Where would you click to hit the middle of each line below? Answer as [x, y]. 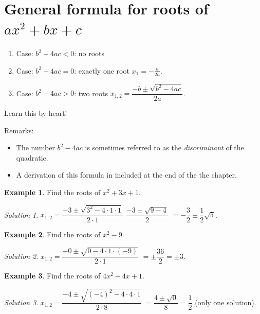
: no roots [89, 53]
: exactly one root [102, 70]
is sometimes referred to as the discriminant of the [164, 147]
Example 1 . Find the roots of [52, 192]
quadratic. [32, 157]
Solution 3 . [21, 302]
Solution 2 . [21, 256]
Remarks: [19, 130]
